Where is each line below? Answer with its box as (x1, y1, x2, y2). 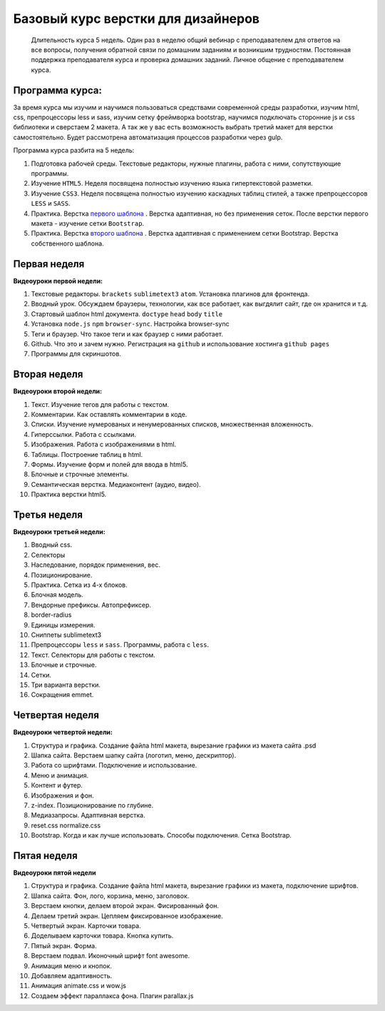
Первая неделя (13, 258, 85, 270)
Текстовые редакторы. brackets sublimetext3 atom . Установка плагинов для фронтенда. (31, 290, 310, 298)
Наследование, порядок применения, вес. (31, 560, 160, 569)
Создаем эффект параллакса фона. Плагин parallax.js (31, 991, 194, 1000)
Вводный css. (31, 540, 73, 549)
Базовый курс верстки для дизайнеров (13, 11, 260, 26)
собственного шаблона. (31, 239, 104, 248)
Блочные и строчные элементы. (31, 470, 129, 478)
